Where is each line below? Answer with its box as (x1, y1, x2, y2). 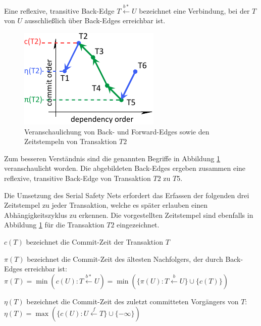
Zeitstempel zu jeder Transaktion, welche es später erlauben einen (4, 200, 207, 210)
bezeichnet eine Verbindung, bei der (139, 5, 250, 16)
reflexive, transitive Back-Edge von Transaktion (4, 172, 151, 183)
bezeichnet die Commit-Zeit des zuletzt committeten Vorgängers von (26, 296, 239, 306)
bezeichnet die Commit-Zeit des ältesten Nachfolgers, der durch (27, 253, 223, 264)
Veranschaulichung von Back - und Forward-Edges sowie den (24, 126, 210, 136)
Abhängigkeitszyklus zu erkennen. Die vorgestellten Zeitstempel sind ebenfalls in (4, 209, 253, 220)
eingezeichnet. (117, 219, 160, 230)
